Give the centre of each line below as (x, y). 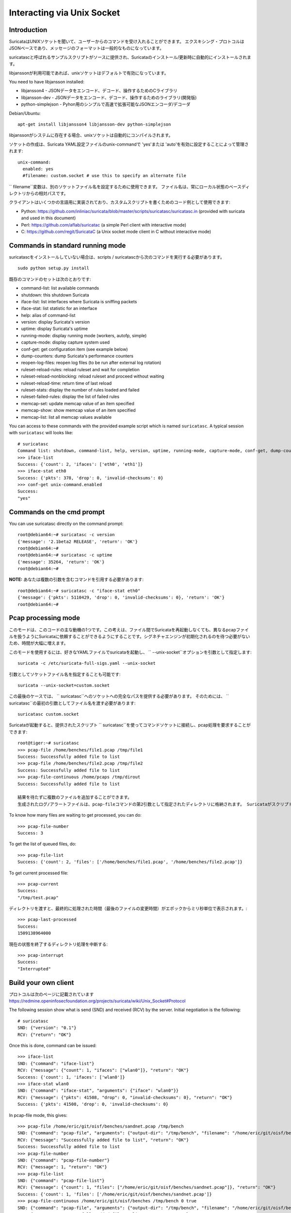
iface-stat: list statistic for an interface (59, 309)
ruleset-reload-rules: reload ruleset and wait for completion (81, 369)
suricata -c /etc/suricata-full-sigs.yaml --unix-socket (87, 663)
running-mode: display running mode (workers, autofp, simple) (84, 335)
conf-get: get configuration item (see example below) (74, 349)
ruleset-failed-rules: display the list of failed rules (70, 397)
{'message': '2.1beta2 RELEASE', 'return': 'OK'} (78, 541)
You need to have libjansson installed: (47, 82)
